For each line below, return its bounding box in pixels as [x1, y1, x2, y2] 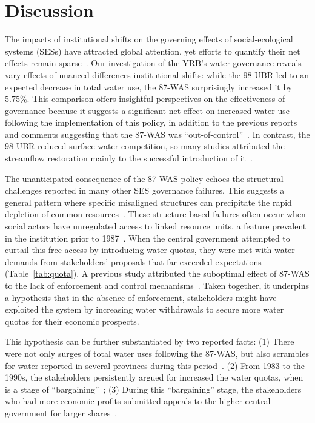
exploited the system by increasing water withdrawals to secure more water [5, 303, 284, 316]
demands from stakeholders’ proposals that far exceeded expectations [5, 255, 262, 268]
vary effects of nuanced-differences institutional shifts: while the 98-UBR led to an [5, 68, 310, 81]
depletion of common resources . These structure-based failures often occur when [5, 208, 306, 220]
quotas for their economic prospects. [5, 314, 139, 327]
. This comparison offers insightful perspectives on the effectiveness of [27, 92, 285, 105]
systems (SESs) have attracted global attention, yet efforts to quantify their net [5, 44, 300, 57]
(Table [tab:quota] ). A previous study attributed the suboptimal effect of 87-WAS [5, 267, 310, 280]
